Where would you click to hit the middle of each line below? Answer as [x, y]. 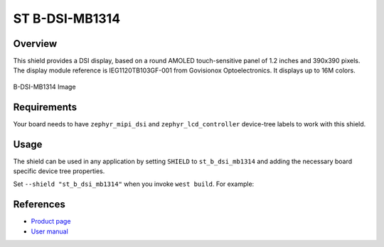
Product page [51, 221]
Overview [35, 44]
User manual [50, 231]
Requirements [45, 107]
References [39, 205]
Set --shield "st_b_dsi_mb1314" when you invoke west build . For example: [134, 184]
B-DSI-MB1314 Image [44, 87]
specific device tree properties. [59, 171]
